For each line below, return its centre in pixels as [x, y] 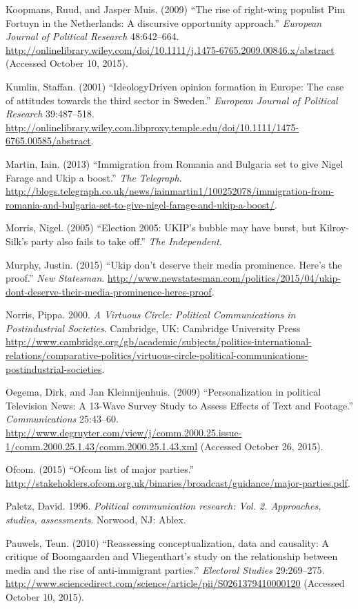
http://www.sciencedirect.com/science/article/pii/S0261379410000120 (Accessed [175, 583]
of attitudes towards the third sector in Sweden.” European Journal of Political [172, 100]
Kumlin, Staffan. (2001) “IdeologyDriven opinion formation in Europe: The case [175, 86]
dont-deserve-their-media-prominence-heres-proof [109, 291]
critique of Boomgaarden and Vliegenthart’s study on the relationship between [172, 556]
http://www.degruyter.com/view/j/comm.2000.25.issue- [124, 433]
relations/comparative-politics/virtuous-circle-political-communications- [157, 355]
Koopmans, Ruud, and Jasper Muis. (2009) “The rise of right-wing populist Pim [176, 9]
